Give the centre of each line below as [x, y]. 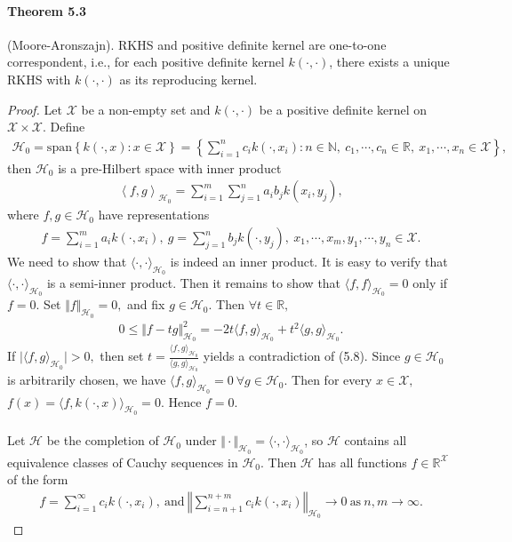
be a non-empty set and [146, 109]
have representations [154, 215]
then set [122, 356]
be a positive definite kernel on [343, 109]
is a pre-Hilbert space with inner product [170, 167]
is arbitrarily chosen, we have [87, 380]
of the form [38, 479]
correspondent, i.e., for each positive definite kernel [146, 62]
